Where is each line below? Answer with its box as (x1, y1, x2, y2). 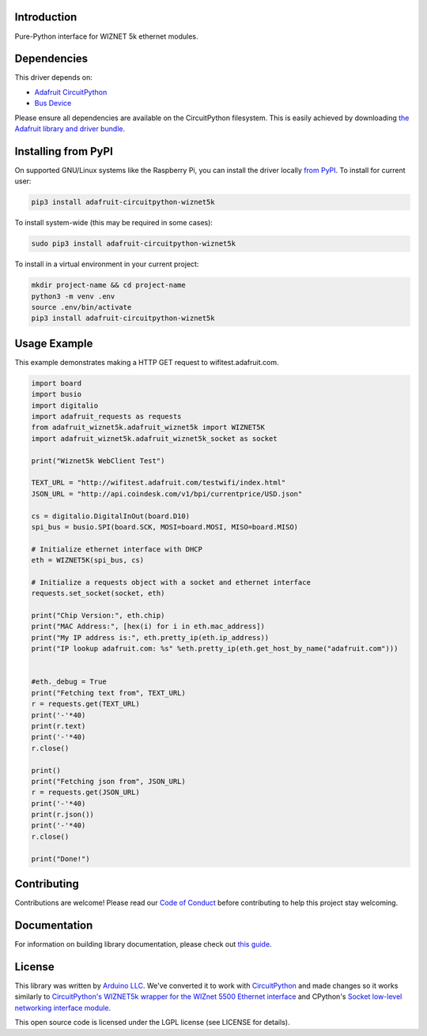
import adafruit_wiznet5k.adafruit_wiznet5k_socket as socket (31, 434, 278, 443)
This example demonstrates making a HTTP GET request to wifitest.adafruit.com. (14, 357, 280, 367)
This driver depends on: (14, 73, 93, 82)
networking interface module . (14, 1003, 111, 1012)
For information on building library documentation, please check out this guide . (14, 940, 272, 949)
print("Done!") (31, 854, 90, 863)
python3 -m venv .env (31, 292, 115, 300)
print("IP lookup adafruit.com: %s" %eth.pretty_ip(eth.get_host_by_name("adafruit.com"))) (31, 644, 399, 654)
